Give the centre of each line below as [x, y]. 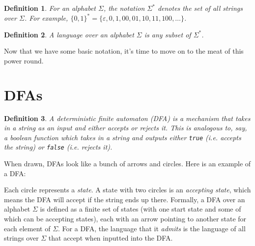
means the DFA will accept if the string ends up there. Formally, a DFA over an [125, 199]
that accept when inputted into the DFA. [111, 238]
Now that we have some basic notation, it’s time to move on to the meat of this [124, 51]
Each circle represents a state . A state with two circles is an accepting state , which [127, 190]
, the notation [124, 8]
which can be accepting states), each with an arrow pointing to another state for [125, 219]
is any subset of [168, 34]
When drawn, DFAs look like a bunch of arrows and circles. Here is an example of [127, 164]
